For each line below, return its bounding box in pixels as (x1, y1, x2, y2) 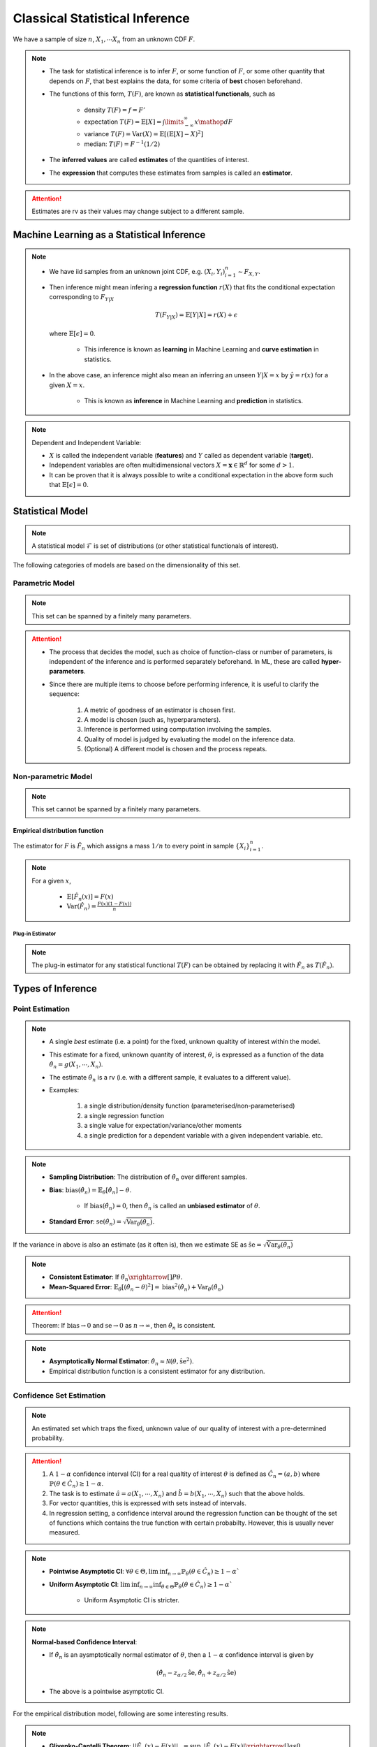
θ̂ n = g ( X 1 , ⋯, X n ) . (49, 1060, 103, 1070)
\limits (164, 117, 184, 126)
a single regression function (84, 1111, 165, 1119)
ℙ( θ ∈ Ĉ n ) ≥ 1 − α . (49, 1479, 104, 1490)
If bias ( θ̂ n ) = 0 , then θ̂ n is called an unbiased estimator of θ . (84, 1202, 261, 1212)
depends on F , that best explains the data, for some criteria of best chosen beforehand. (49, 77, 303, 85)
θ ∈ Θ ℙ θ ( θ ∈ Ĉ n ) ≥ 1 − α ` (161, 1580, 233, 1590)
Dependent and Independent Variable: (31, 438, 142, 447)
